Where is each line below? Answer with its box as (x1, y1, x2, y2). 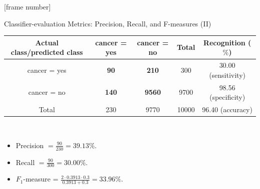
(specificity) (209, 92, 245, 102)
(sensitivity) (209, 69, 246, 80)
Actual (35, 37, 58, 47)
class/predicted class (10, 47, 83, 57)
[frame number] (4, 1, 51, 11)
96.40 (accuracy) (202, 104, 252, 114)
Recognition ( (203, 37, 251, 47)
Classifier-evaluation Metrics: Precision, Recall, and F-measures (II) (4, 18, 211, 28)
